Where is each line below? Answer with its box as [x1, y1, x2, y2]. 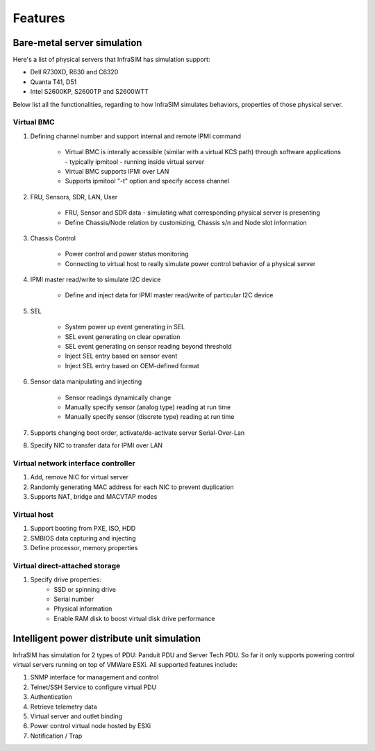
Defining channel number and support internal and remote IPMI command [30, 132, 242, 140]
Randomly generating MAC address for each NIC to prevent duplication [30, 483, 234, 491]
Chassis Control [30, 233, 76, 242]
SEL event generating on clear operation [65, 332, 181, 340]
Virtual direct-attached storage [12, 561, 121, 570]
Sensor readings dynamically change [65, 393, 172, 402]
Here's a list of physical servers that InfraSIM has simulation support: [12, 56, 210, 64]
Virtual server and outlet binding [30, 712, 123, 720]
